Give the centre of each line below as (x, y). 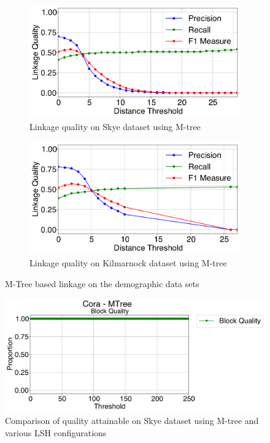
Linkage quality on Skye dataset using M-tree (115, 126)
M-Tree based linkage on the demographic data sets (102, 284)
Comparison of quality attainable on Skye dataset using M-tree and (132, 421)
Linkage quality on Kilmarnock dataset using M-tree (128, 263)
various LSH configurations (56, 432)
